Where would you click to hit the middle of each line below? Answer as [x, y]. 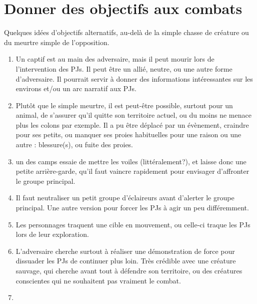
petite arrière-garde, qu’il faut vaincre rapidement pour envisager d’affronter [132, 171]
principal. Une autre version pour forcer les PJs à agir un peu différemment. [132, 208]
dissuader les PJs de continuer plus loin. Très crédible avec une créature [126, 261]
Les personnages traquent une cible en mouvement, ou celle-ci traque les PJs [133, 224]
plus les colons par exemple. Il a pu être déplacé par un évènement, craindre [132, 124]
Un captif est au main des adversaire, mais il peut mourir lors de [115, 59]
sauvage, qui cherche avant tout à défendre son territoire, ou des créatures [129, 270]
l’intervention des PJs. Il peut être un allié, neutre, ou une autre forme [124, 68]
